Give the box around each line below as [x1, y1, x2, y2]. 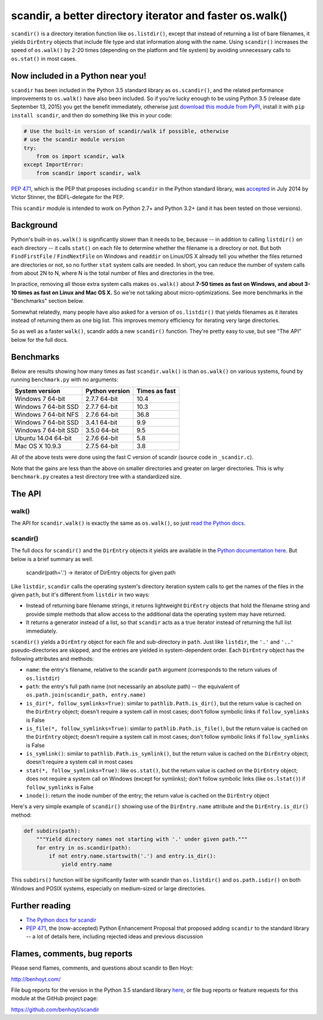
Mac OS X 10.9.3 [14, 442, 62, 450]
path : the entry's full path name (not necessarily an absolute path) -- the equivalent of [26, 682, 240, 690]
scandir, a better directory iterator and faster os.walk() [11, 9, 288, 22]
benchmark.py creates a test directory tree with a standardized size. [11, 473, 182, 480]
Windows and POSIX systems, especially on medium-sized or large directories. [11, 884, 206, 892]
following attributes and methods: [11, 655, 94, 662]
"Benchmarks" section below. [11, 297, 84, 305]
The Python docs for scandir [26, 916, 97, 923]
